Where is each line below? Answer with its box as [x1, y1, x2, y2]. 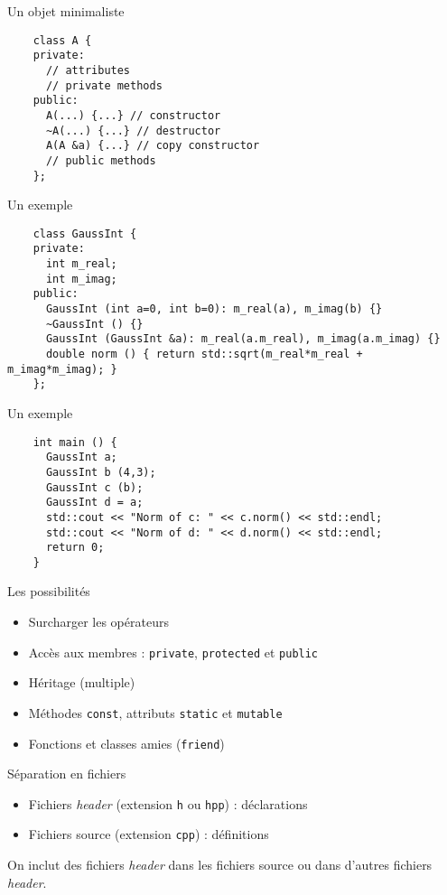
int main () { [33, 435, 117, 449]
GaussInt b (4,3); [45, 465, 156, 479]
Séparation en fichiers [7, 764, 126, 783]
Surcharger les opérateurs [28, 612, 169, 631]
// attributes [45, 63, 131, 77]
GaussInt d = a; [45, 496, 144, 509]
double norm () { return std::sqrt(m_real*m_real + [45, 348, 363, 360]
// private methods [45, 79, 163, 92]
